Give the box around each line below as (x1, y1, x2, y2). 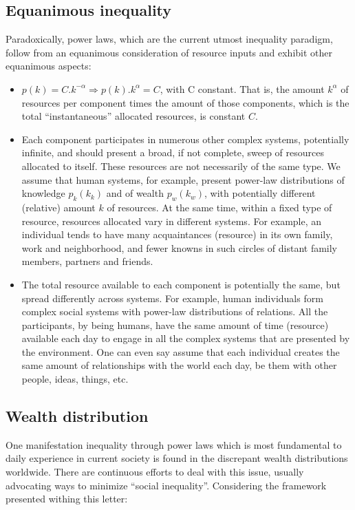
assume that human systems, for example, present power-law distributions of (21, 172, 345, 187)
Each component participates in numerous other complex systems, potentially (21, 131, 349, 146)
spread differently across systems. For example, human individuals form (21, 290, 323, 305)
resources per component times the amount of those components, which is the (21, 95, 349, 109)
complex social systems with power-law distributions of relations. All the (21, 304, 328, 319)
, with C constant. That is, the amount (160, 81, 325, 96)
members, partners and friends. (21, 254, 153, 268)
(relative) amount (21, 200, 96, 214)
